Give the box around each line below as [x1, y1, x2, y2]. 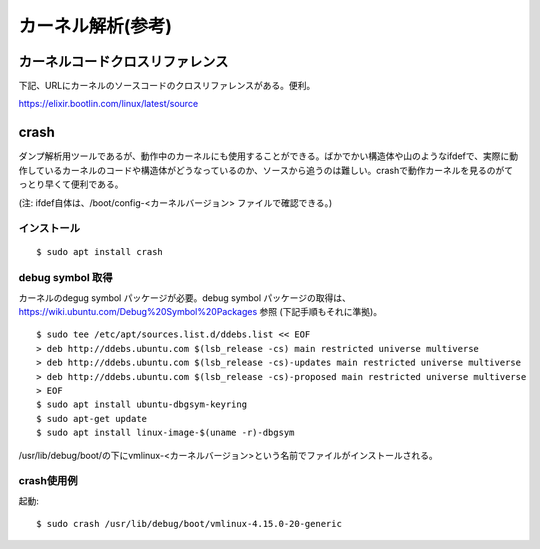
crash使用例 [18, 474, 78, 488]
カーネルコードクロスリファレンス [18, 53, 229, 70]
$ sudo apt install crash [36, 246, 164, 258]
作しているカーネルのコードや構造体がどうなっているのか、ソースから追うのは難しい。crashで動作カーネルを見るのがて [18, 164, 514, 176]
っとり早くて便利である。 [18, 178, 124, 190]
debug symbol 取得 [18, 271, 114, 285]
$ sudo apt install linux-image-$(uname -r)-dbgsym [36, 427, 295, 439]
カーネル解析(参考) [18, 15, 173, 37]
